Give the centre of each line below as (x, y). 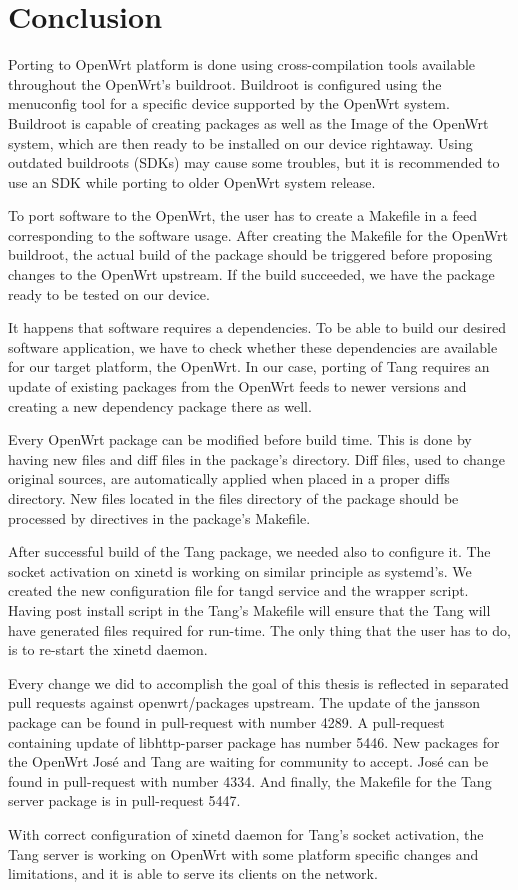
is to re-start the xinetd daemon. (108, 649)
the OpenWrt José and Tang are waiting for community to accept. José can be (248, 761)
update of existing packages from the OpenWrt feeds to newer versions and (237, 386)
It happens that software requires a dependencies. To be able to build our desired (257, 327)
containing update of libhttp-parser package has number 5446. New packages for (254, 741)
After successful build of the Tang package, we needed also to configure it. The (249, 551)
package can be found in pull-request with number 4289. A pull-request (226, 721)
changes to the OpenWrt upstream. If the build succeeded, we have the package (251, 274)
